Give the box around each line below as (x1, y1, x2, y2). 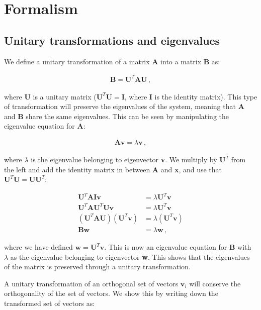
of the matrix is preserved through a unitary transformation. (4, 261, 191, 272)
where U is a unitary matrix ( (4, 91, 97, 101)
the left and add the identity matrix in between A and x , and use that (4, 164, 222, 174)
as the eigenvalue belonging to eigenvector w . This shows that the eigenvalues (10, 251, 250, 262)
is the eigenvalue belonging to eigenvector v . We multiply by (31, 154, 217, 165)
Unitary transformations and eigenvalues (4, 32, 220, 48)
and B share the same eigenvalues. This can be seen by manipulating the (4, 111, 229, 121)
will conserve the (189, 278, 241, 288)
